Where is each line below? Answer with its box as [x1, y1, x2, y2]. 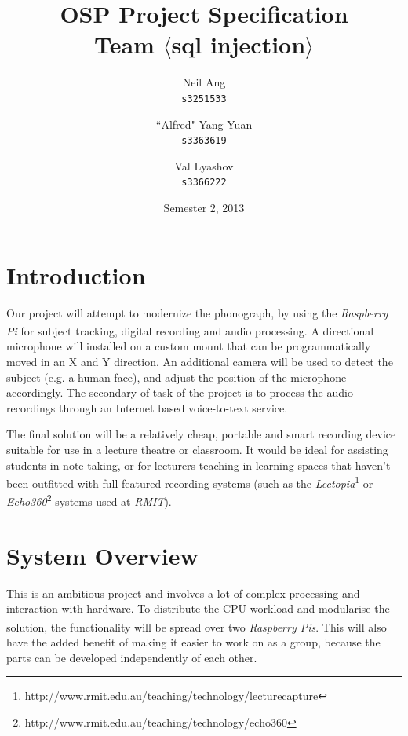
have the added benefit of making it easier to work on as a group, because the [6, 634, 381, 650]
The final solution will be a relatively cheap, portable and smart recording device [6, 426, 396, 442]
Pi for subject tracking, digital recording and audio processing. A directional [6, 322, 374, 339]
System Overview [6, 539, 199, 571]
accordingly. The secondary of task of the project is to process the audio [6, 384, 353, 401]
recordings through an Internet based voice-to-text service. [6, 399, 288, 416]
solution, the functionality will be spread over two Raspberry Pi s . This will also [6, 618, 387, 635]
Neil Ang [182, 74, 226, 90]
